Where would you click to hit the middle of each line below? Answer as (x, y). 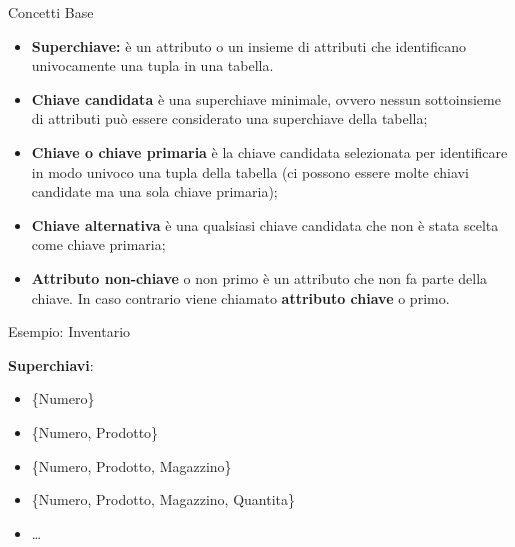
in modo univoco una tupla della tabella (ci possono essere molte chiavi (250, 171)
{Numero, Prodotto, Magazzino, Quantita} (163, 499)
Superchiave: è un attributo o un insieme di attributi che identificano (249, 45)
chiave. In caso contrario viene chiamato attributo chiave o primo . (240, 297)
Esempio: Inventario (69, 331)
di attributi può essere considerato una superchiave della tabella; (229, 118)
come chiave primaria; (98, 244)
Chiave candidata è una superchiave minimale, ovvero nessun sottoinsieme (266, 98)
